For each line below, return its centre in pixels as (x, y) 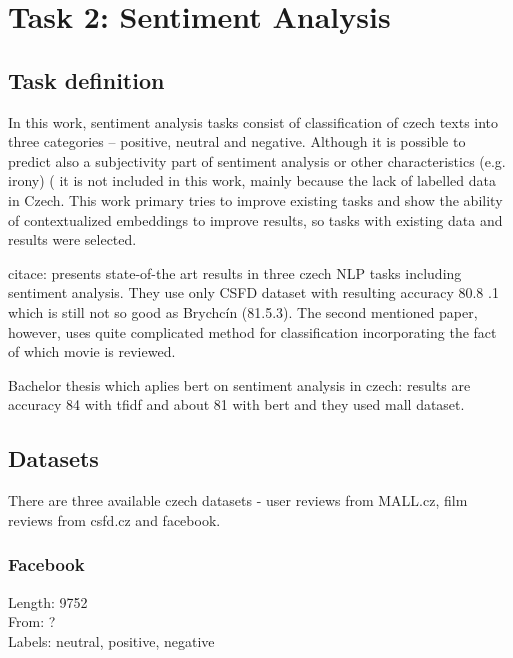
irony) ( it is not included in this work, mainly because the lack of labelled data (252, 180)
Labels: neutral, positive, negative (111, 640)
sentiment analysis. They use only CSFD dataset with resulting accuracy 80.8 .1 (253, 292)
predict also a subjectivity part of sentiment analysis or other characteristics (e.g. (257, 160)
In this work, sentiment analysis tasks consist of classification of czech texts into (253, 121)
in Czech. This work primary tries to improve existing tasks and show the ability (255, 199)
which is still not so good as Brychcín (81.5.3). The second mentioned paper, (243, 311)
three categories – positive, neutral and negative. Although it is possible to (237, 141)
